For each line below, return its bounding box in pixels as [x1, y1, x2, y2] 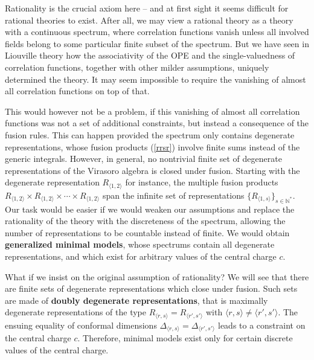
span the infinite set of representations [102, 188, 245, 201]
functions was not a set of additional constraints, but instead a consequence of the [5, 117, 309, 129]
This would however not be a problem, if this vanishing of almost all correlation [5, 104, 300, 117]
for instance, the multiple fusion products [125, 176, 278, 188]
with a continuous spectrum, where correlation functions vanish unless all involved [5, 25, 309, 38]
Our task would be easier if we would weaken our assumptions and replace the [5, 202, 295, 215]
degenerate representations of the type [5, 306, 146, 318]
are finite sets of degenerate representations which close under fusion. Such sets [5, 282, 298, 295]
